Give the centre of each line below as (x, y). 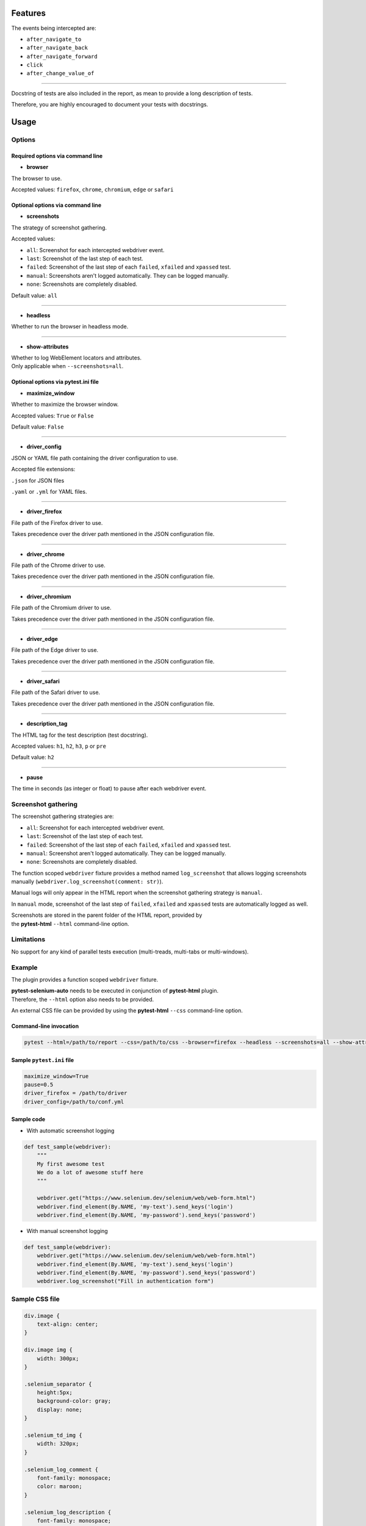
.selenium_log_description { (68, 1512)
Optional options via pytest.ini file (55, 382)
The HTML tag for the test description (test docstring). (80, 735)
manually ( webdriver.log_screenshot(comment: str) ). (87, 881)
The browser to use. (37, 178)
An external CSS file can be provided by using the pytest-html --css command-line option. (127, 1011)
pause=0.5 (39, 1085)
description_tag (47, 724)
